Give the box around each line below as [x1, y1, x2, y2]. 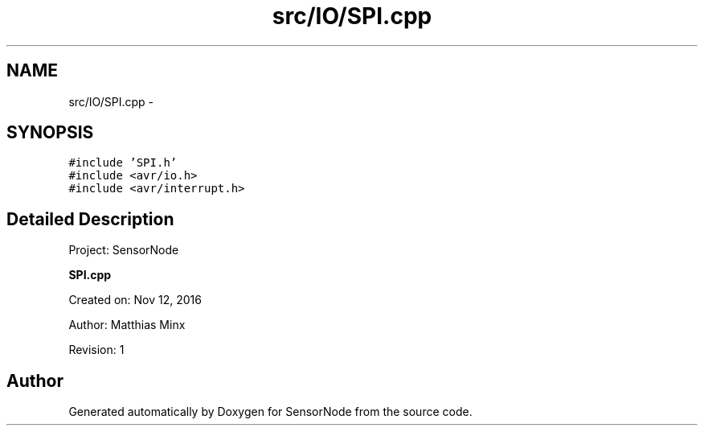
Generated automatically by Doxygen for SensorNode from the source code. [68, 405, 473, 419]
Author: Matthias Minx [68, 318, 186, 332]
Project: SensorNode [68, 243, 179, 257]
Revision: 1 [68, 343, 125, 357]
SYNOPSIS [6, 122, 94, 143]
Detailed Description [6, 208, 174, 229]
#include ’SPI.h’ [68, 156, 178, 170]
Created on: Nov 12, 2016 [68, 293, 202, 307]
